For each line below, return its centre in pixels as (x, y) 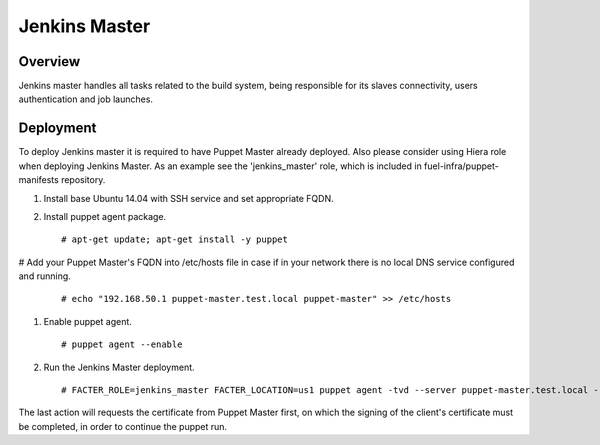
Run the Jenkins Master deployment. (119, 367)
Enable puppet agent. (87, 321)
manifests (38, 180)
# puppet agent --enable (122, 344)
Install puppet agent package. (105, 216)
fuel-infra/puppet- (461, 166)
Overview (49, 61)
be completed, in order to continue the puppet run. (123, 426)
